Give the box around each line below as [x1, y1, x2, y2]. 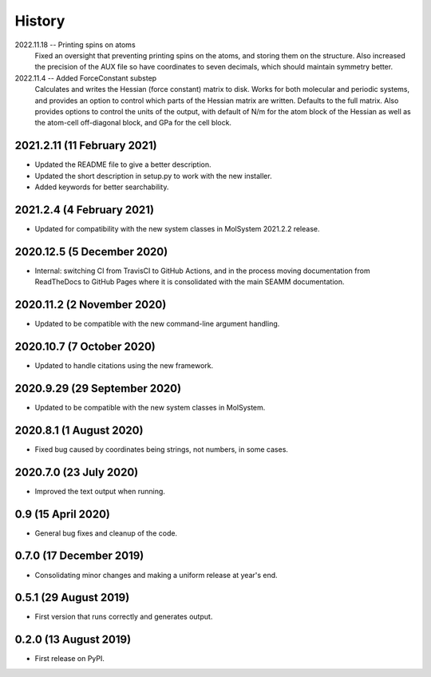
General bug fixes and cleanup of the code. [34, 528, 178, 538]
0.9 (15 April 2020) [14, 507, 111, 521]
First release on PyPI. [34, 654, 105, 663]
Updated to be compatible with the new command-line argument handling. [34, 319, 280, 329]
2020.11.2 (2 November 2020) [14, 298, 167, 311]
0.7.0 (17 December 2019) [14, 549, 144, 563]
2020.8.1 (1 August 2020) [14, 423, 144, 437]
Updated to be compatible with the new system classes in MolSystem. [34, 402, 266, 412]
